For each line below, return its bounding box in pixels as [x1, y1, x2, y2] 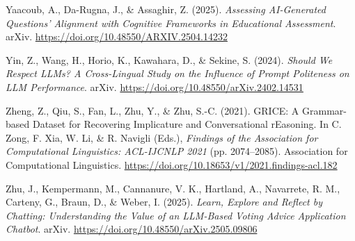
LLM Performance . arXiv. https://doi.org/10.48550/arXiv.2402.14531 [6, 79, 303, 94]
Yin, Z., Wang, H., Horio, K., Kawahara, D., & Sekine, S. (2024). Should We [6, 52, 333, 67]
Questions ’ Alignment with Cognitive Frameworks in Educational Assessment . [6, 15, 336, 30]
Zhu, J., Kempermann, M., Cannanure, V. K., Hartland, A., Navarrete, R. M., [6, 181, 340, 195]
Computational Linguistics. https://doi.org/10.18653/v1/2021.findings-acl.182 [6, 157, 338, 172]
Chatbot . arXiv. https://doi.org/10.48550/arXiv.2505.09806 [6, 222, 258, 236]
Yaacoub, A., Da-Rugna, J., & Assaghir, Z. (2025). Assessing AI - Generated [6, 2, 326, 16]
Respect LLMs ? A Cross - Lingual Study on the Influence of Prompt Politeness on [6, 66, 349, 81]
